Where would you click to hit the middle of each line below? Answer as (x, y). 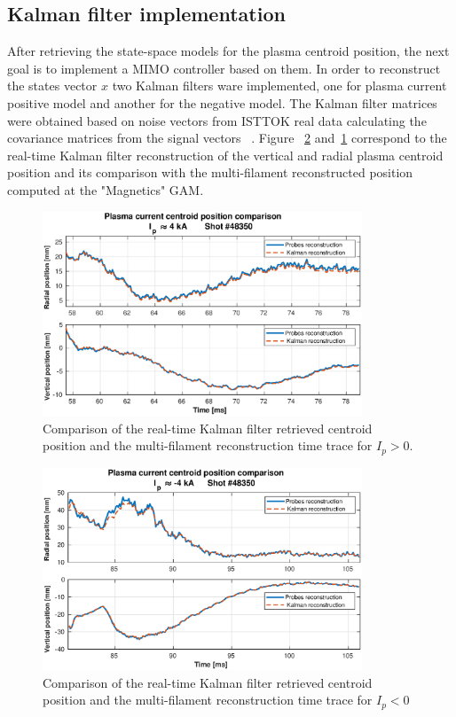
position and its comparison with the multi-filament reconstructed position (210, 172)
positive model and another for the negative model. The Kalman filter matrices (222, 102)
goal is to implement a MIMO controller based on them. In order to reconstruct (224, 68)
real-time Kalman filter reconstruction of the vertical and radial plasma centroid (225, 155)
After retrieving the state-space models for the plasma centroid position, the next (228, 51)
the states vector (52, 86)
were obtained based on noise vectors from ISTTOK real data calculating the (217, 120)
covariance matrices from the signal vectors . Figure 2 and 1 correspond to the (227, 138)
